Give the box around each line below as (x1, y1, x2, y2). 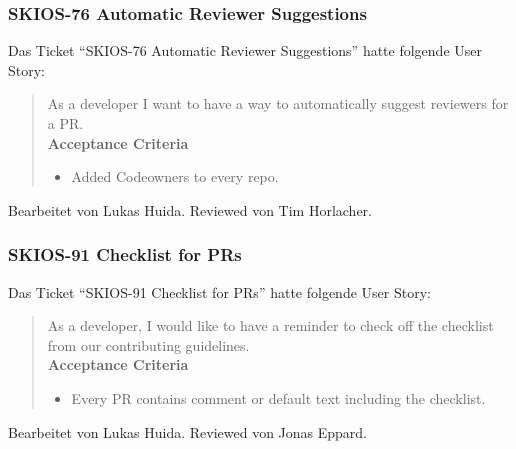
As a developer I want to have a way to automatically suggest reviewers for (47, 93, 509, 114)
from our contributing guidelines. (47, 334, 250, 355)
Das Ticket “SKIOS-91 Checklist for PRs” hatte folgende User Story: (8, 281, 431, 302)
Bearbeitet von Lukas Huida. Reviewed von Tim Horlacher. (8, 199, 372, 220)
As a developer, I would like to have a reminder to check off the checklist (47, 315, 494, 336)
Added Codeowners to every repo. (71, 166, 279, 187)
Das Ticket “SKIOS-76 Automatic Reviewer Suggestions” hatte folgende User (8, 40, 482, 61)
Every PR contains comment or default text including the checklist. (71, 387, 486, 408)
